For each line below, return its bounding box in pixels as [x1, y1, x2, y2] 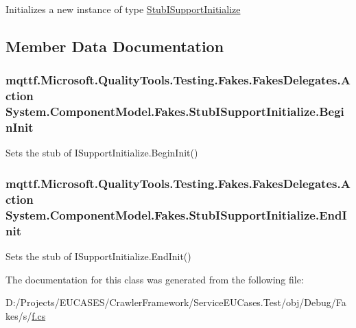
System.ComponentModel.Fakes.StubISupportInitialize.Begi [5, 103, 344, 120]
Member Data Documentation [5, 35, 224, 56]
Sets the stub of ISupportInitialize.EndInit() [5, 248, 191, 263]
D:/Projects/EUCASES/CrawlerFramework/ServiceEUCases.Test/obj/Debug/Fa [5, 295, 346, 309]
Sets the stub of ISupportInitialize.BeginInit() [5, 145, 198, 160]
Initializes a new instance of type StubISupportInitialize [5, 2, 241, 16]
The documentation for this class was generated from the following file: [5, 272, 304, 286]
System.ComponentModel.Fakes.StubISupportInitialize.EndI [5, 206, 347, 223]
